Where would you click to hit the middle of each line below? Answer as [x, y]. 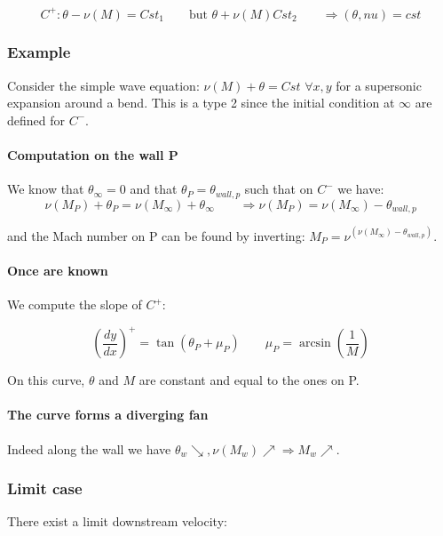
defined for [36, 120]
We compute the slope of [75, 304]
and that [154, 189]
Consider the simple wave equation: [103, 85]
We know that [46, 189]
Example [39, 52]
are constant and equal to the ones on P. [249, 380]
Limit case [45, 488]
